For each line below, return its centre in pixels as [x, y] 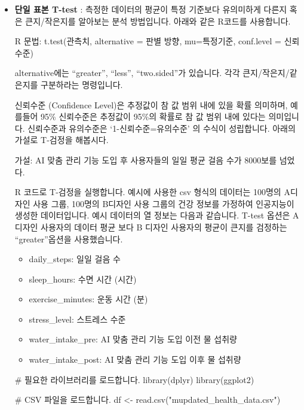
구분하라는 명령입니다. [82, 84]
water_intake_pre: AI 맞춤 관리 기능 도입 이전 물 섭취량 [133, 339]
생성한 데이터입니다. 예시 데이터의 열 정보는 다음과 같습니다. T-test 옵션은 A [157, 215]
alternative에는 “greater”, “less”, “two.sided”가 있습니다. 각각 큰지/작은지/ [152, 73]
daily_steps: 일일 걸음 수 [75, 259]
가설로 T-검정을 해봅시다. [62, 140]
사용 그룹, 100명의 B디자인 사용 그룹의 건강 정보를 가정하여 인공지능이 [164, 203]
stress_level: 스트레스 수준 [77, 319]
